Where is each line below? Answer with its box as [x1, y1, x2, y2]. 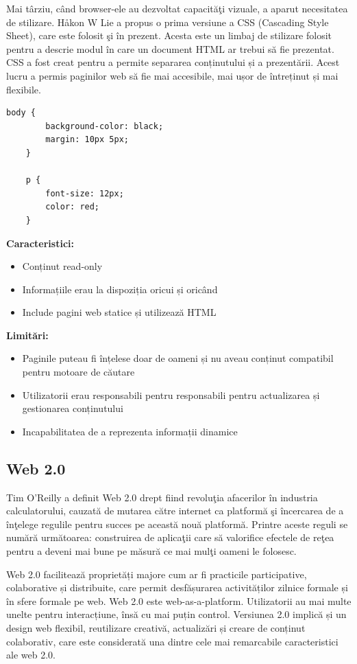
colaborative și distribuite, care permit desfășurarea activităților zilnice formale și [6, 580, 348, 595]
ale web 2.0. [6, 648, 56, 662]
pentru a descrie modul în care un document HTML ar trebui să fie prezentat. [6, 41, 334, 56]
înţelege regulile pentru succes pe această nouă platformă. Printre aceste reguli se [6, 516, 348, 531]
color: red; [45, 202, 100, 212]
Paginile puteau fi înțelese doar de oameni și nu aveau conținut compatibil [22, 351, 334, 365]
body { [6, 108, 36, 118]
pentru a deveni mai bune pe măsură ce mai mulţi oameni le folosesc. [6, 544, 297, 558]
